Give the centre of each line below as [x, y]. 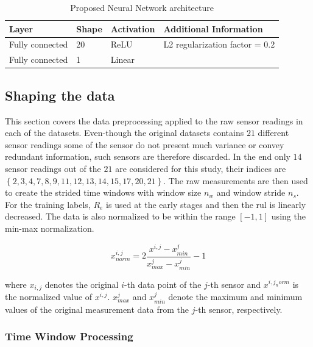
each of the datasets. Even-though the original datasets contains [125, 133]
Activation [133, 28]
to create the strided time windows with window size [103, 192]
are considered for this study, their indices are [201, 168]
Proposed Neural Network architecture [142, 7]
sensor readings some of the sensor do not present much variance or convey [145, 144]
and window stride [251, 192]
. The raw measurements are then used [236, 180]
